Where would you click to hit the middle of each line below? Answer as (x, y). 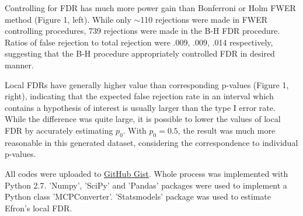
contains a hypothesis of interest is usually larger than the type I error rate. (140, 107)
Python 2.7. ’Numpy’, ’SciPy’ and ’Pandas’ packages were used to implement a (146, 185)
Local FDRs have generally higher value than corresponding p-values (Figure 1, (147, 84)
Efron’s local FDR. (39, 208)
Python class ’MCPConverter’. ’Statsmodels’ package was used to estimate (138, 196)
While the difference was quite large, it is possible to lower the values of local (143, 119)
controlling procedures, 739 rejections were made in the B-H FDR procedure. (142, 31)
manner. (19, 65)
